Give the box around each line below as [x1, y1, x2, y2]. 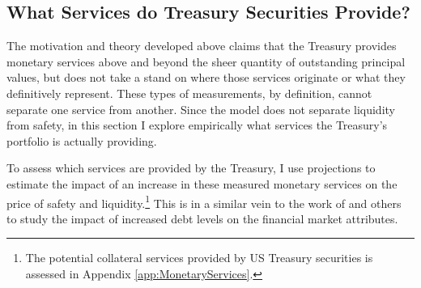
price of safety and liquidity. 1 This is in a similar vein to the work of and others [6, 192, 402, 211]
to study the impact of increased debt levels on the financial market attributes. [6, 210, 398, 227]
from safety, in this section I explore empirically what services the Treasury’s [6, 116, 388, 133]
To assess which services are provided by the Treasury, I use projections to [6, 159, 376, 176]
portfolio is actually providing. [6, 132, 157, 149]
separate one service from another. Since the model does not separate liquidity [6, 100, 395, 117]
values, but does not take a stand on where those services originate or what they [6, 69, 406, 86]
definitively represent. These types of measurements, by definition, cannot [6, 84, 372, 101]
